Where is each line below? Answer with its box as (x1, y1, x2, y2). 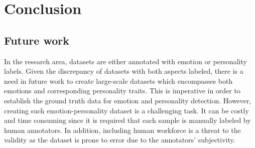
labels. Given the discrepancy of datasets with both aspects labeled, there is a (4, 66, 243, 76)
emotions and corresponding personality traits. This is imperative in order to (4, 85, 240, 96)
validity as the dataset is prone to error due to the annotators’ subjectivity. (4, 134, 235, 145)
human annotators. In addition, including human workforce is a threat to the (4, 124, 241, 135)
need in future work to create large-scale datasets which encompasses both (4, 75, 233, 86)
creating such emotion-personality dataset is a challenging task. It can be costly (4, 105, 249, 115)
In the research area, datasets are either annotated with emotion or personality (4, 56, 247, 66)
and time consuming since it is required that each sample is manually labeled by (4, 115, 251, 125)
